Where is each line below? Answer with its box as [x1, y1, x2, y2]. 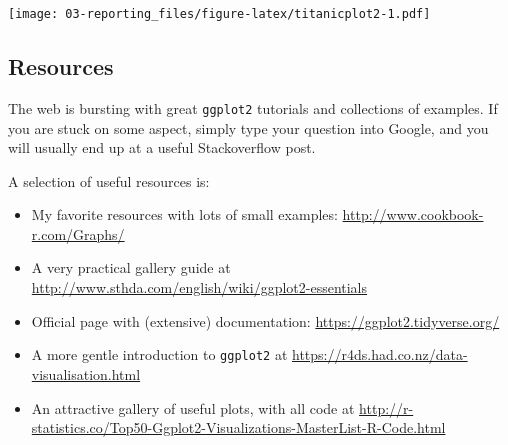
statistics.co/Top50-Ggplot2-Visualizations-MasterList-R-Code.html [31, 417, 446, 438]
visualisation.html [31, 363, 141, 384]
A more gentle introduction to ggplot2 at [31, 344, 288, 365]
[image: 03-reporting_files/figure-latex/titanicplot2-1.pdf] [8, 7, 431, 21]
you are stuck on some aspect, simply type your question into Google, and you [8, 117, 489, 138]
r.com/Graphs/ [31, 223, 125, 244]
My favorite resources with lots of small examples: [31, 204, 338, 225]
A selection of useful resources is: [8, 170, 210, 191]
